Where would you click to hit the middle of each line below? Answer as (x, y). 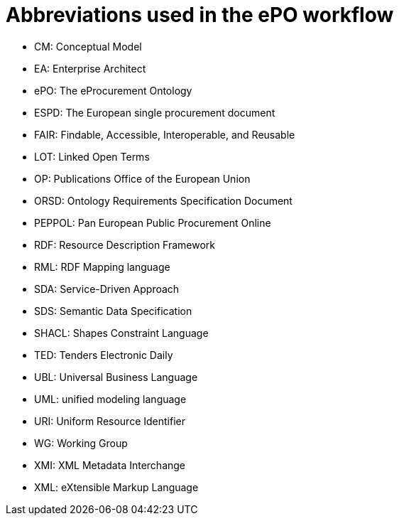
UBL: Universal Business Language (116, 377)
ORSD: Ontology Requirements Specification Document (163, 200)
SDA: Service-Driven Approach (107, 289)
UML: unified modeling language (110, 399)
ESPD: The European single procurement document (155, 112)
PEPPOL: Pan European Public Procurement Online (153, 222)
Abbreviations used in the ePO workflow (200, 15)
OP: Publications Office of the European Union (142, 178)
